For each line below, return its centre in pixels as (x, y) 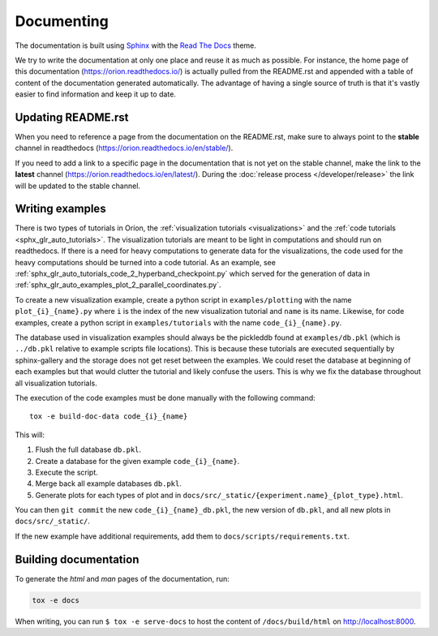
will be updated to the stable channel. (78, 186)
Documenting (62, 21)
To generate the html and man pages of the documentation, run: (122, 578)
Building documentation (77, 559)
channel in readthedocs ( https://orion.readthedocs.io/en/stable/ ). (124, 148)
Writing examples (60, 209)
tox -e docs (56, 600)
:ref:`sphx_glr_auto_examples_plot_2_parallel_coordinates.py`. (118, 285)
